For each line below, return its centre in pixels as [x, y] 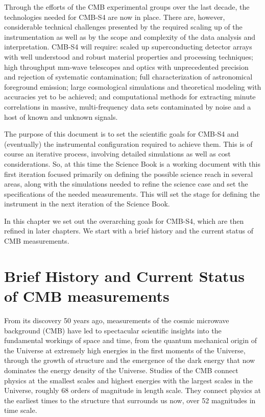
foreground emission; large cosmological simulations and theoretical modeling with [133, 86]
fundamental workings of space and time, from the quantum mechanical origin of [130, 340]
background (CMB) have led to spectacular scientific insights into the [113, 330]
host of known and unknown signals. [61, 116]
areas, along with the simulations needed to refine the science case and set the [126, 184]
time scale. [21, 410]
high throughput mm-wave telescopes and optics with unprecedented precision [126, 67]
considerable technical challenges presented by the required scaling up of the [123, 27]
